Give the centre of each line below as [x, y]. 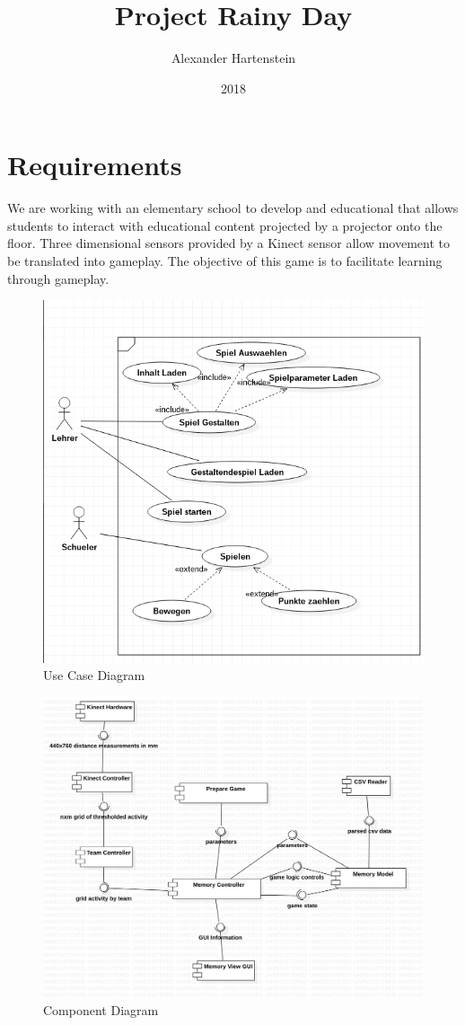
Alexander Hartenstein [233, 58]
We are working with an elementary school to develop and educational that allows [233, 208]
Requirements [95, 165]
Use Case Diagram [94, 675]
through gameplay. [58, 278]
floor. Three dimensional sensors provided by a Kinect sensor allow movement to [228, 243]
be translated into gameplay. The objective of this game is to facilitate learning [225, 261]
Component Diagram [101, 1010]
